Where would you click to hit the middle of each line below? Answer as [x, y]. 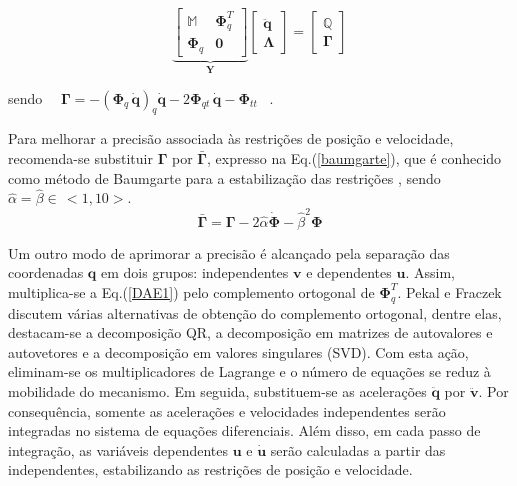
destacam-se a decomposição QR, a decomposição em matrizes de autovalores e [250, 332]
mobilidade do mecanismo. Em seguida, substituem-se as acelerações [217, 391]
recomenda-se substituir [80, 157]
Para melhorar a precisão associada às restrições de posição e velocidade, [231, 138]
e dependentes [349, 272]
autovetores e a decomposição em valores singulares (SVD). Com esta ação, [238, 351]
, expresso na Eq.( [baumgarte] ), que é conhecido [354, 157]
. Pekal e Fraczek [449, 291]
